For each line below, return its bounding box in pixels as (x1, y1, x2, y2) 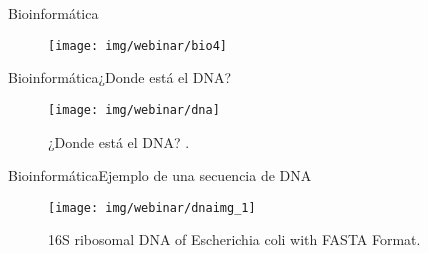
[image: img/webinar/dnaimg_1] (48, 200, 256, 215)
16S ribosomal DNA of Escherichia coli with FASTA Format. (48, 229, 421, 250)
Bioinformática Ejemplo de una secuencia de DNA (8, 165, 312, 186)
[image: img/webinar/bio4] (48, 38, 227, 53)
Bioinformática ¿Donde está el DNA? (8, 67, 232, 88)
